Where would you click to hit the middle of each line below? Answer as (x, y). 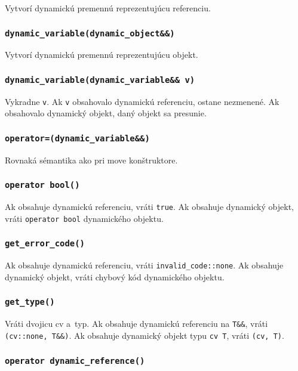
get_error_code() (45, 244)
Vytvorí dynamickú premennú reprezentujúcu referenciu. (108, 8)
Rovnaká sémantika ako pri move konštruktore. (91, 160)
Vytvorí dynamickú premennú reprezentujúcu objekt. (102, 55)
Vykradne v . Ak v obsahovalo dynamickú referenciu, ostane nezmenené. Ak (142, 101)
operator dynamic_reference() (75, 361)
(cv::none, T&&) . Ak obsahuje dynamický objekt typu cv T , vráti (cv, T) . (145, 335)
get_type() (30, 302)
